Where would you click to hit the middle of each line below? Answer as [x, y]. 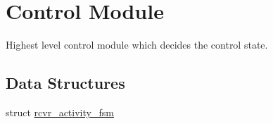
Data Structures [65, 83]
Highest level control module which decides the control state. [137, 45]
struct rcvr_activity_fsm [60, 112]
